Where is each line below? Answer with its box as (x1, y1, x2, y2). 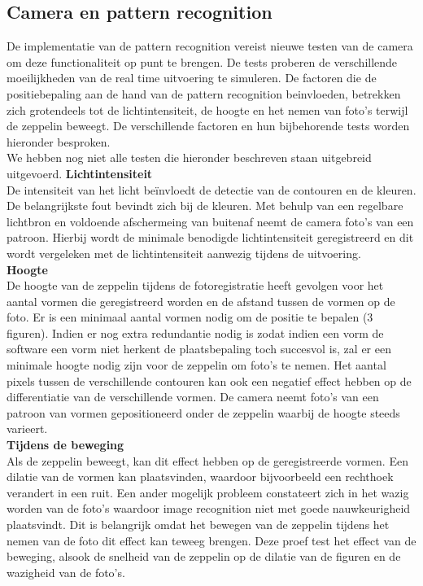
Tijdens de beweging (7, 436, 124, 453)
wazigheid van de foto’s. (7, 563, 125, 580)
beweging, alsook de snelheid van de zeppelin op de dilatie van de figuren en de (7, 548, 401, 565)
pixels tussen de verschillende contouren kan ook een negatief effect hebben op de (7, 372, 412, 389)
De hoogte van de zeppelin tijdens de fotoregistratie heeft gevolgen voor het (7, 277, 384, 294)
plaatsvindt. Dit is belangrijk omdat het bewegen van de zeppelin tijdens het (7, 516, 390, 533)
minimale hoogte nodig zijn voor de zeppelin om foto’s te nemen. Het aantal (7, 356, 386, 374)
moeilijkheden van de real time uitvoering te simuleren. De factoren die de (7, 69, 377, 86)
